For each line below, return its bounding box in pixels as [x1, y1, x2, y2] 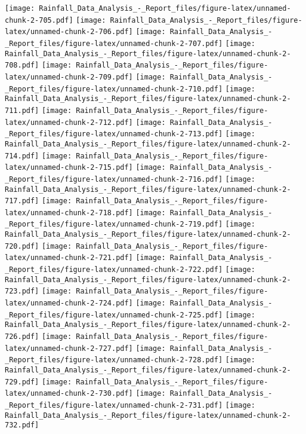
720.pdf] [5, 242, 39, 250]
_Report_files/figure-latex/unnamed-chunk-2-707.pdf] [5, 39, 223, 48]
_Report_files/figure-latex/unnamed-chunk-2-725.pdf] [5, 310, 223, 319]
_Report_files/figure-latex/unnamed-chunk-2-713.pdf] [5, 130, 223, 139]
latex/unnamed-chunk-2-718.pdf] [5, 208, 133, 217]
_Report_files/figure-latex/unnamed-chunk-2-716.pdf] [5, 175, 223, 184]
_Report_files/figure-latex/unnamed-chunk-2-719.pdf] [5, 220, 223, 229]
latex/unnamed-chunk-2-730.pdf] [5, 389, 133, 398]
